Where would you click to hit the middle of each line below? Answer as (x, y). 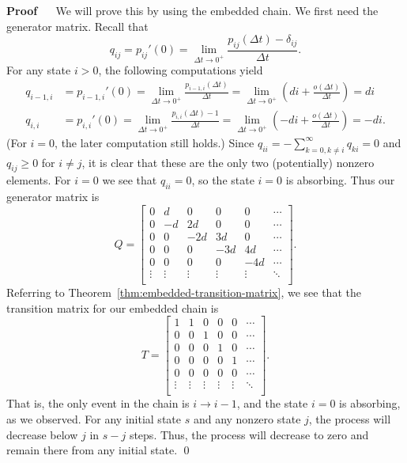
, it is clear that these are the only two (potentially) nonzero (228, 162)
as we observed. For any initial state (94, 419)
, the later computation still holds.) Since (155, 142)
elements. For (39, 180)
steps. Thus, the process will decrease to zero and (249, 434)
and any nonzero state (247, 419)
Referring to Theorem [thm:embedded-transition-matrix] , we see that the (184, 292)
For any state (39, 70)
